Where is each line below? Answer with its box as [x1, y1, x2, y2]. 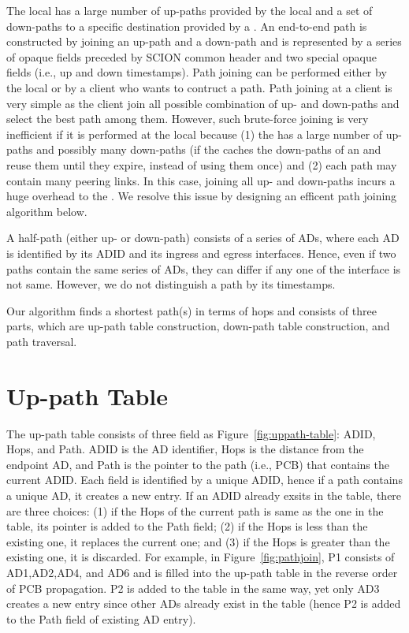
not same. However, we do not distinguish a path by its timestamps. [6, 276, 336, 292]
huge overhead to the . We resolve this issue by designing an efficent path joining [6, 188, 397, 204]
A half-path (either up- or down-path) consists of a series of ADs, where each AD [6, 229, 400, 246]
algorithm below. [6, 203, 87, 219]
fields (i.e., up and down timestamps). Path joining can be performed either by [6, 64, 387, 80]
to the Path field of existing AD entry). [6, 610, 196, 627]
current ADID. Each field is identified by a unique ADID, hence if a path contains [6, 471, 403, 488]
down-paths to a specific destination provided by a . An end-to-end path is [6, 17, 367, 34]
